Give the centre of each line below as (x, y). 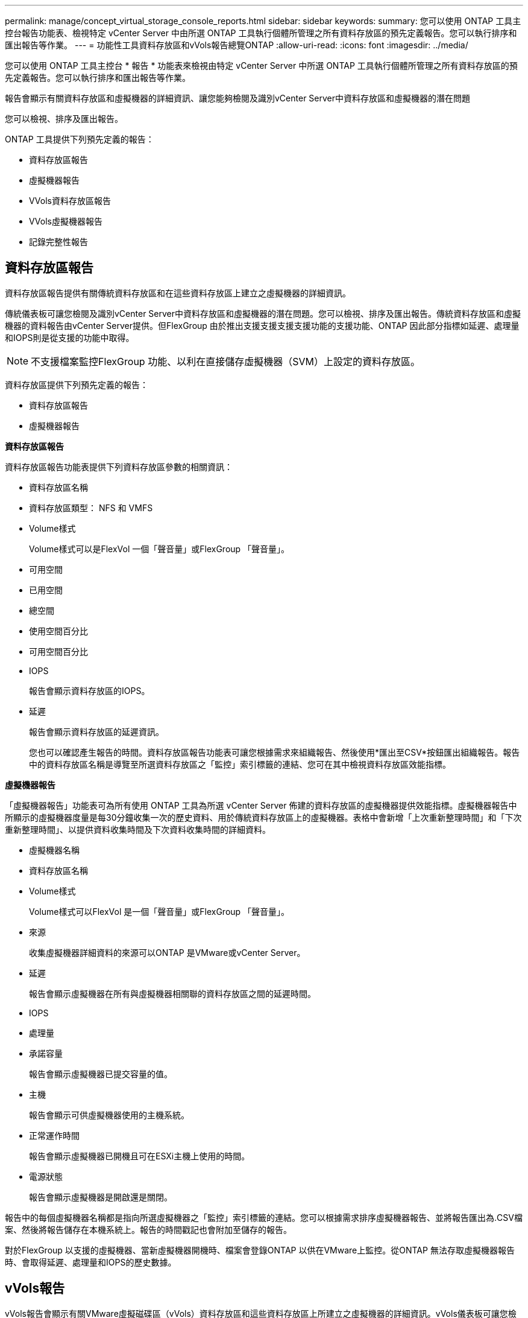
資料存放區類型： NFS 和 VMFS (91, 508)
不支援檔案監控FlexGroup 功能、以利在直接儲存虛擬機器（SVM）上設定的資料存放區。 (225, 361)
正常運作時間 (54, 1135)
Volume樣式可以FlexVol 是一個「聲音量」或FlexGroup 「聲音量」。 (159, 911)
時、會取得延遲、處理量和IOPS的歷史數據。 (91, 1262)
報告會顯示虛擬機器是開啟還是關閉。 (101, 1197)
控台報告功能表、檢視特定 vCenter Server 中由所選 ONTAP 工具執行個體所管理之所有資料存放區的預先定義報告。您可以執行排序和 (261, 33)
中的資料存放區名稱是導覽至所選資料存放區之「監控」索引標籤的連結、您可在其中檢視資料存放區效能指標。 (240, 764)
